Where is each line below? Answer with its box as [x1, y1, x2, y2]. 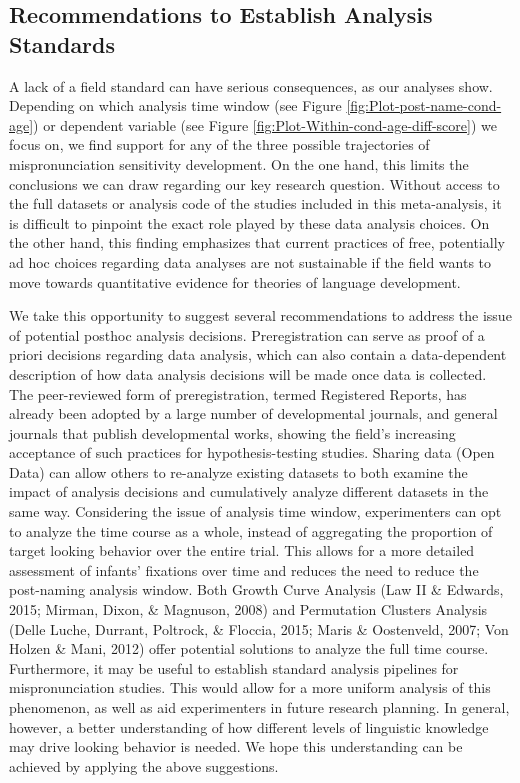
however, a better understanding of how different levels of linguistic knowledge [9, 716, 489, 737]
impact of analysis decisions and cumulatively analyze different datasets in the [9, 481, 489, 502]
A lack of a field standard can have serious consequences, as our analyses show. [9, 75, 493, 96]
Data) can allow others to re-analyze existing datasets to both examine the [9, 461, 468, 482]
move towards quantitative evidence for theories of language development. [9, 271, 461, 292]
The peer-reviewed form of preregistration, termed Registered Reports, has [9, 383, 467, 404]
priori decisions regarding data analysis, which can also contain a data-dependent [9, 344, 507, 365]
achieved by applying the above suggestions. [9, 755, 279, 776]
